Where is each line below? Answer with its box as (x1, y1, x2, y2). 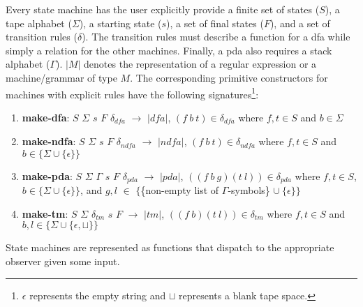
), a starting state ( (79, 15, 162, 30)
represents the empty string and (29, 287, 166, 302)
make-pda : (22, 168, 73, 183)
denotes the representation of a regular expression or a (84, 57, 317, 71)
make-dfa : (22, 110, 70, 124)
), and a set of (269, 15, 330, 30)
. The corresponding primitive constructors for (130, 70, 328, 84)
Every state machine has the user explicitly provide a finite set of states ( (6, 2, 320, 16)
